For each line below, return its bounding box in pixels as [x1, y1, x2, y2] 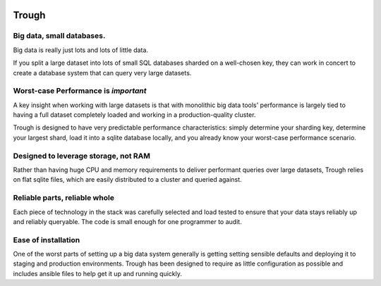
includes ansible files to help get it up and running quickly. [13, 269, 183, 278]
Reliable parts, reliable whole [13, 193, 114, 203]
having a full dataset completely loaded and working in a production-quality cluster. [13, 111, 256, 119]
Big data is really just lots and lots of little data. [13, 46, 148, 54]
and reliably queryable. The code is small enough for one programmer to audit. [13, 217, 243, 225]
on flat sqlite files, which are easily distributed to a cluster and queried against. [13, 175, 243, 184]
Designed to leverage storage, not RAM [13, 151, 151, 161]
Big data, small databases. [13, 31, 106, 41]
